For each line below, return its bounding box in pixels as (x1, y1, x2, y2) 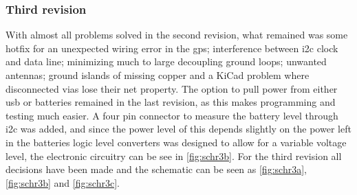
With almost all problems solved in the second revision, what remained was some (6, 27, 348, 42)
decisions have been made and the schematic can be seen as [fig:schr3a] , (6, 162, 307, 176)
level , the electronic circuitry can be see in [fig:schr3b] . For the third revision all (6, 148, 342, 163)
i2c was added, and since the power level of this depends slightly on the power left (6, 122, 351, 136)
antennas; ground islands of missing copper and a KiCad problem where (6, 68, 310, 82)
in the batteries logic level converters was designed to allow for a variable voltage (6, 135, 347, 149)
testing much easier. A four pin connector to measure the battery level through (6, 108, 338, 122)
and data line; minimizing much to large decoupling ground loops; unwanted (6, 54, 327, 69)
